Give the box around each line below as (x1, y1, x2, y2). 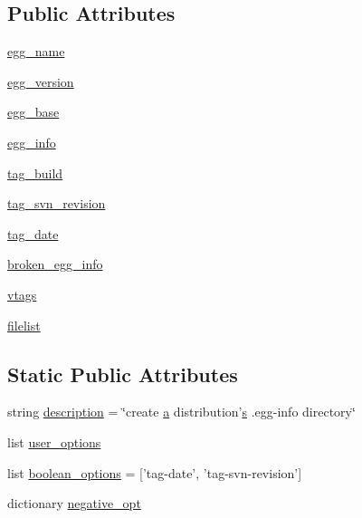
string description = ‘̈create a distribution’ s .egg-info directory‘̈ (7, 402, 356, 421)
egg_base (7, 102, 60, 121)
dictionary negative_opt (7, 494, 141, 513)
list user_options (7, 432, 101, 451)
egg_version (7, 72, 74, 91)
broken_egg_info (7, 254, 103, 273)
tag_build (7, 163, 63, 182)
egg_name (7, 42, 65, 61)
